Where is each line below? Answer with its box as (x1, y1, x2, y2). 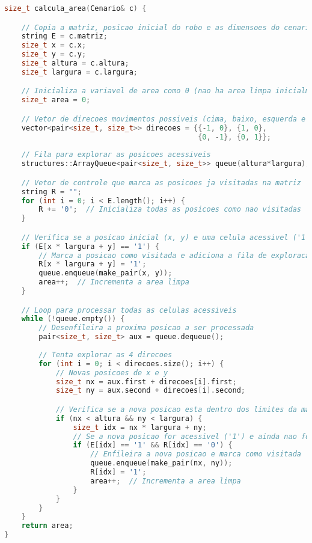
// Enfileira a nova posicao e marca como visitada (90, 450, 301, 459)
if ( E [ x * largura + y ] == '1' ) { (21, 242, 159, 251)
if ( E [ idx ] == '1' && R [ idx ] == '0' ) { (73, 441, 233, 450)
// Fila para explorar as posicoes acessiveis (21, 150, 211, 159)
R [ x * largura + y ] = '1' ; (38, 260, 147, 269)
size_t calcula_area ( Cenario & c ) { (4, 4, 147, 13)
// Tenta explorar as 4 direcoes (38, 350, 173, 359)
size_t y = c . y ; (21, 50, 87, 59)
